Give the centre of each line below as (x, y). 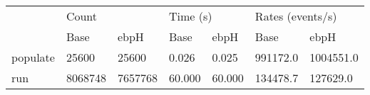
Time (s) (190, 16)
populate (33, 57)
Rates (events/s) (296, 16)
